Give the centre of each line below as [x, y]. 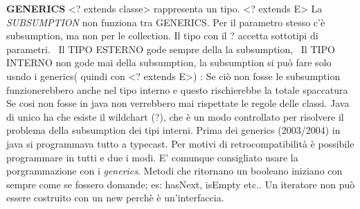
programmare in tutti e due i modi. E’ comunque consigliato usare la [152, 157]
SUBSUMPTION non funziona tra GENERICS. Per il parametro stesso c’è [166, 22]
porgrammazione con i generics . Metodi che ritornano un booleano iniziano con [174, 171]
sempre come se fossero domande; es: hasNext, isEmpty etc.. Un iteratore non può [181, 184]
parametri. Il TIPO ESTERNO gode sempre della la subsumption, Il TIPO [171, 49]
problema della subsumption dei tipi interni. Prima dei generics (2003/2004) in [173, 130]
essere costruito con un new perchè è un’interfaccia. [115, 198]
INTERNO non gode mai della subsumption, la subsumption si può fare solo [169, 62]
